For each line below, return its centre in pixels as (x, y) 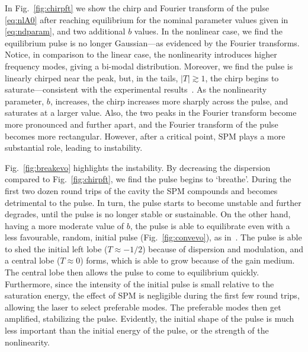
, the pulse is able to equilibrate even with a (210, 225)
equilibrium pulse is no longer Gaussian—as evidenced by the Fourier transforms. (152, 42)
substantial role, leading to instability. (74, 148)
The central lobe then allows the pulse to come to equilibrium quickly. (132, 272)
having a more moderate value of (65, 225)
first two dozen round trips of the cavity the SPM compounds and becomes (141, 190)
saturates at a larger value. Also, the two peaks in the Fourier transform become (151, 112)
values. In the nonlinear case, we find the (208, 31)
